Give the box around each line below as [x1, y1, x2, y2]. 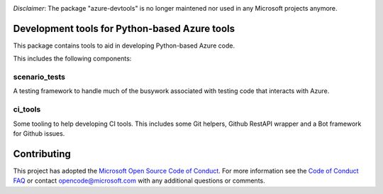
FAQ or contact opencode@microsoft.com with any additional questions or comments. [13, 176, 265, 185]
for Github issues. [13, 129, 65, 138]
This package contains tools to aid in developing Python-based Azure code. [13, 41, 235, 50]
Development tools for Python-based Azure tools [13, 22, 235, 35]
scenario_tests [13, 72, 65, 82]
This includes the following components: [13, 54, 132, 63]
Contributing [13, 148, 71, 160]
